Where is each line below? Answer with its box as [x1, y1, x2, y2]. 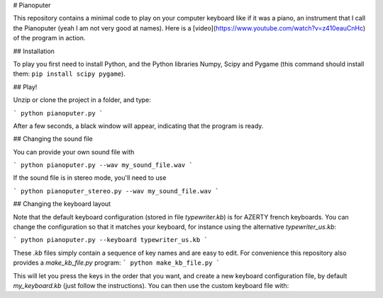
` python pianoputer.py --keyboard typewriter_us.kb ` [13, 236, 209, 244]
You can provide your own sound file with [13, 147, 135, 156]
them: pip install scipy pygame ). [13, 69, 126, 78]
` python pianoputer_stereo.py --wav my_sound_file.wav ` [13, 187, 219, 195]
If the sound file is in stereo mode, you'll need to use [13, 173, 167, 182]
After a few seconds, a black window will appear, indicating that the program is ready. [13, 121, 264, 130]
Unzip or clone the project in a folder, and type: [13, 96, 152, 104]
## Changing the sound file [13, 134, 94, 143]
